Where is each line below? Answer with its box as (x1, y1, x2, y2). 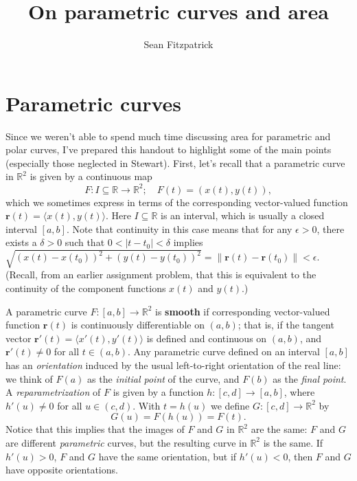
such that (65, 235, 105, 249)
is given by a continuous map (30, 169, 152, 183)
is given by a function (113, 385, 204, 399)
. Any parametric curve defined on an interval (128, 344, 320, 359)
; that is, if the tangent (238, 317, 334, 332)
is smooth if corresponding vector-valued (154, 304, 330, 318)
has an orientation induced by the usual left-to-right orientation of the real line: (5, 358, 341, 372)
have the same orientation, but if (98, 449, 237, 463)
